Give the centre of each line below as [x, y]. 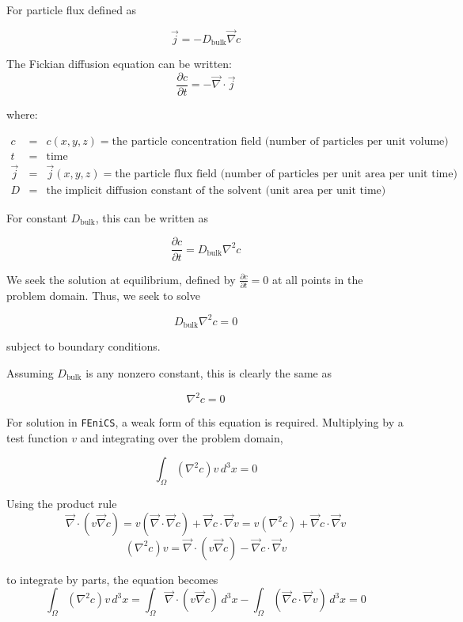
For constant [37, 217]
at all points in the [317, 279]
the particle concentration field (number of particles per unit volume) [280, 141]
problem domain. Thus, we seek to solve [103, 295]
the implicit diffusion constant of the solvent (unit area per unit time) [216, 190]
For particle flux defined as [72, 9]
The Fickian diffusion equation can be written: [119, 64]
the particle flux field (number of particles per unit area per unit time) [286, 174]
